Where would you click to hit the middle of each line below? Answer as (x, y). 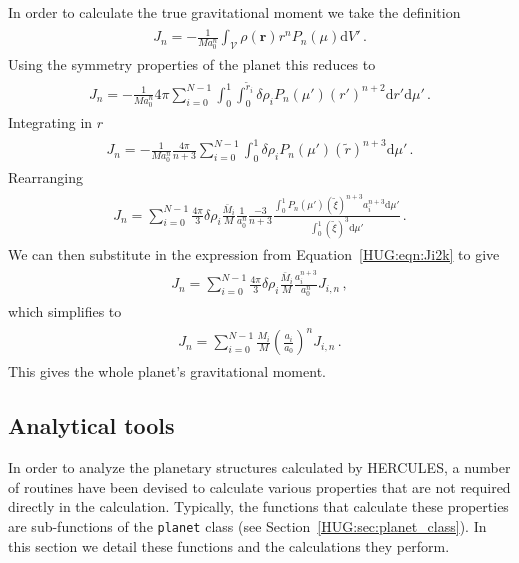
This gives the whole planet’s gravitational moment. (167, 371)
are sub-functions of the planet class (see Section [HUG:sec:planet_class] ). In (247, 525)
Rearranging (45, 177)
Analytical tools (91, 425)
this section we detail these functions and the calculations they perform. (229, 545)
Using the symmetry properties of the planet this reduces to (192, 64)
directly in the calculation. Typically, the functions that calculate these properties (258, 506)
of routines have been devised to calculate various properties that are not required (259, 486)
